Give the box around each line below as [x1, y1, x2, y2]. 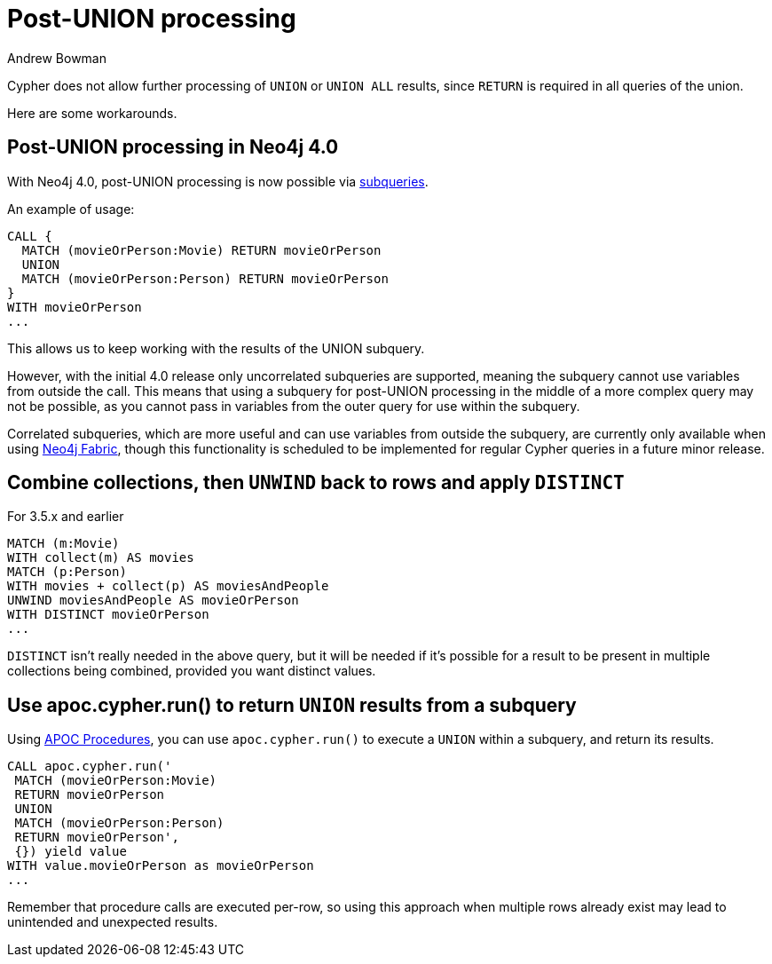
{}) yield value [14, 844, 127, 859]
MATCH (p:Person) [7, 565, 127, 580]
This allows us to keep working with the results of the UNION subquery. [7, 340, 425, 356]
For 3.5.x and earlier [7, 509, 124, 525]
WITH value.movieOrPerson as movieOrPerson [7, 858, 314, 873]
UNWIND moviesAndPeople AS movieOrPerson [7, 593, 299, 608]
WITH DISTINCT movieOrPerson [7, 607, 209, 622]
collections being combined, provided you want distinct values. [7, 663, 376, 679]
